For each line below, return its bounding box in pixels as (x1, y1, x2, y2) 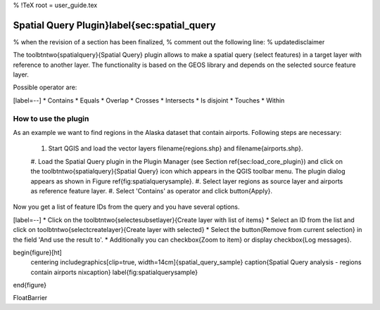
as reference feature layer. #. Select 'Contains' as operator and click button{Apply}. (30, 186, 273, 195)
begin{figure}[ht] (13, 248, 63, 257)
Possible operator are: (13, 83, 77, 91)
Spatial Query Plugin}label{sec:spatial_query (13, 19, 216, 31)
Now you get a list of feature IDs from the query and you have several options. (13, 202, 240, 211)
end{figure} (13, 281, 47, 290)
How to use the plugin (13, 113, 89, 123)
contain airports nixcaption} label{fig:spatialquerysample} (30, 268, 198, 276)
